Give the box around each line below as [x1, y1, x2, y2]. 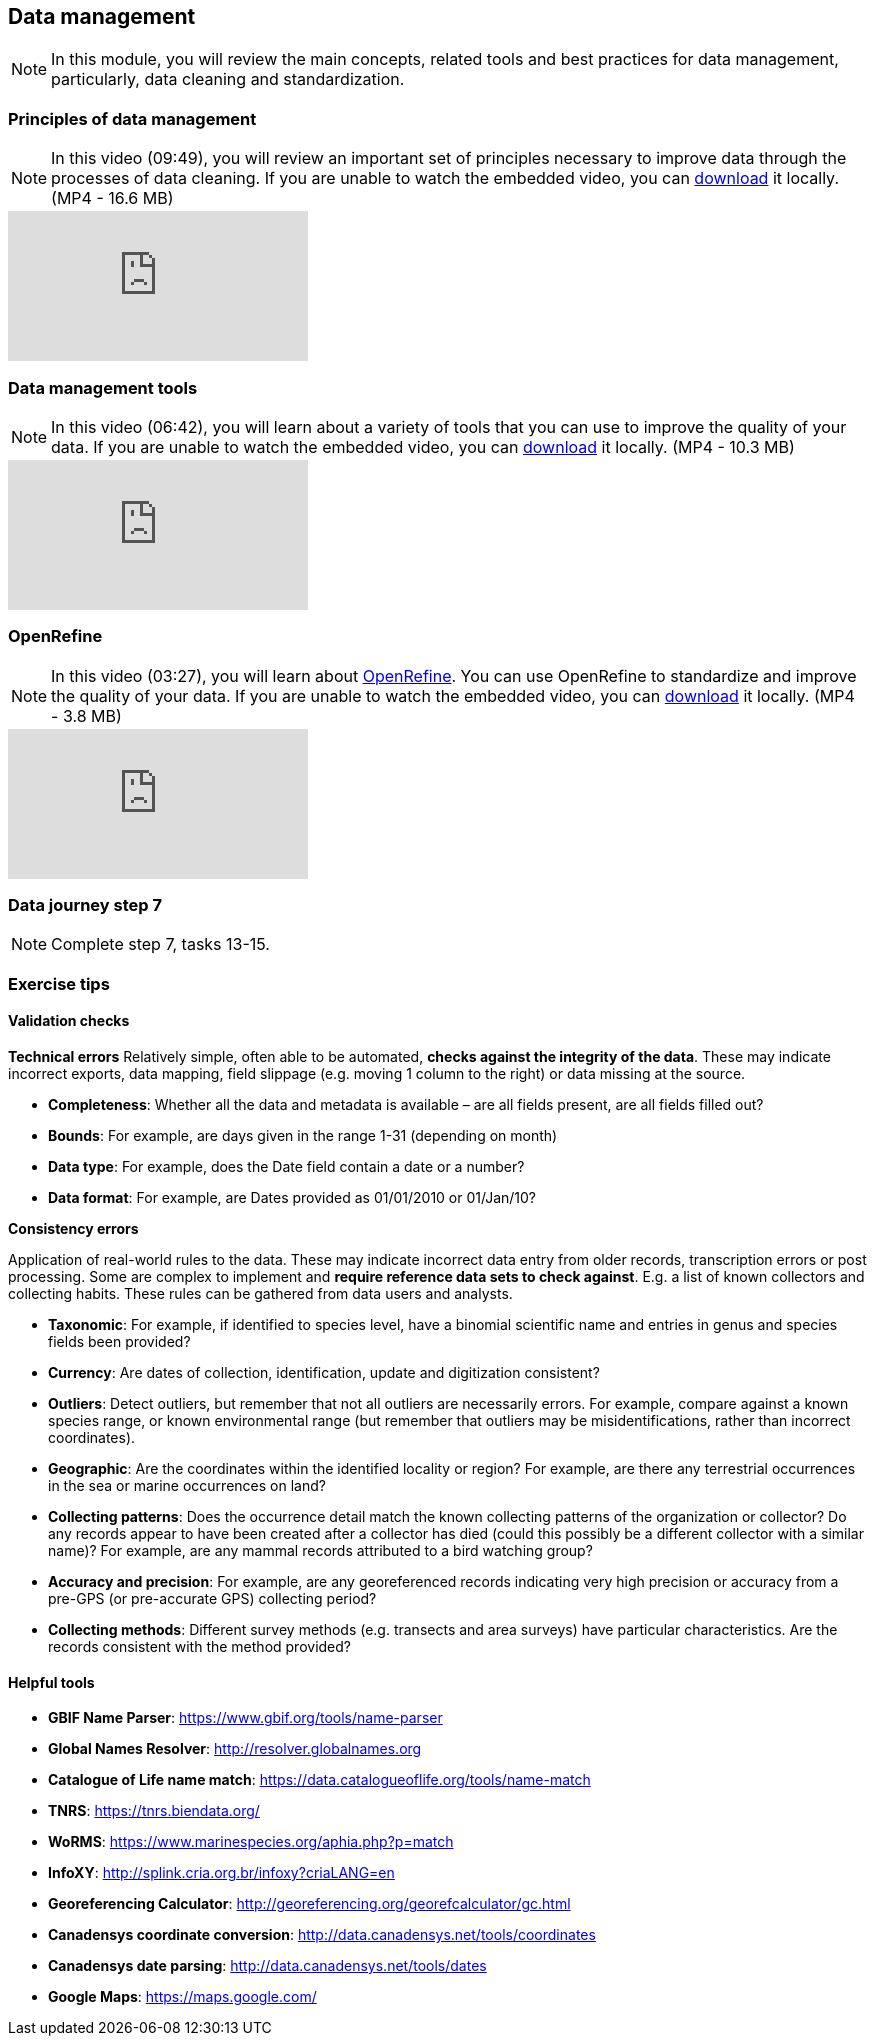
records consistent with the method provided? [48, 1638, 352, 1656]
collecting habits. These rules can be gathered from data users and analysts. [8, 1285, 513, 1303]
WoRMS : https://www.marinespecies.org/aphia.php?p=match [48, 1833, 454, 1851]
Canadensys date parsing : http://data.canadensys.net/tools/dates [48, 1957, 487, 1975]
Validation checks [8, 1012, 130, 1030]
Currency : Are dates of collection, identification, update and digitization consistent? [48, 1364, 600, 1382]
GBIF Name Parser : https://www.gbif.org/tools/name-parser [48, 1709, 443, 1727]
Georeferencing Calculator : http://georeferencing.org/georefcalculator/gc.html [48, 1895, 571, 1913]
